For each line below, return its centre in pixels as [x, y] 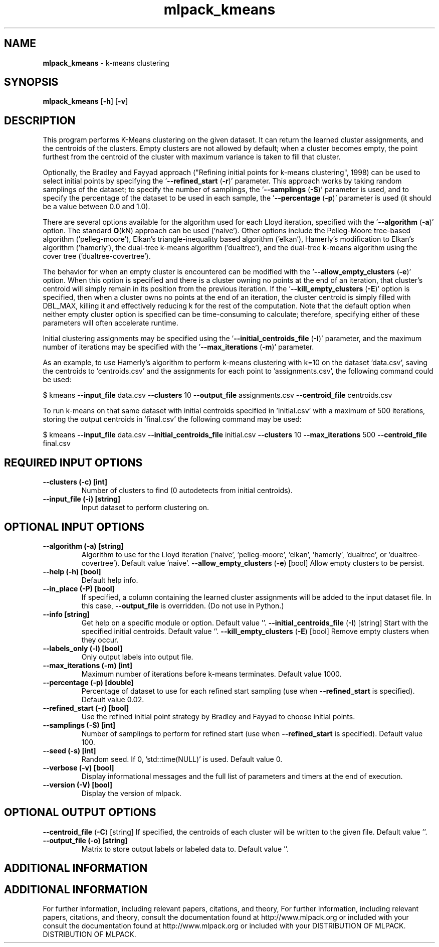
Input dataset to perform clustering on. [145, 508]
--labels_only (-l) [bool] [83, 648]
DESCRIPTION [40, 120]
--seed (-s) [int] [69, 750]
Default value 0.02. [113, 699]
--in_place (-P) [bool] [79, 588]
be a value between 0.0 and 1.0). [96, 207]
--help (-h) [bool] [72, 571]
